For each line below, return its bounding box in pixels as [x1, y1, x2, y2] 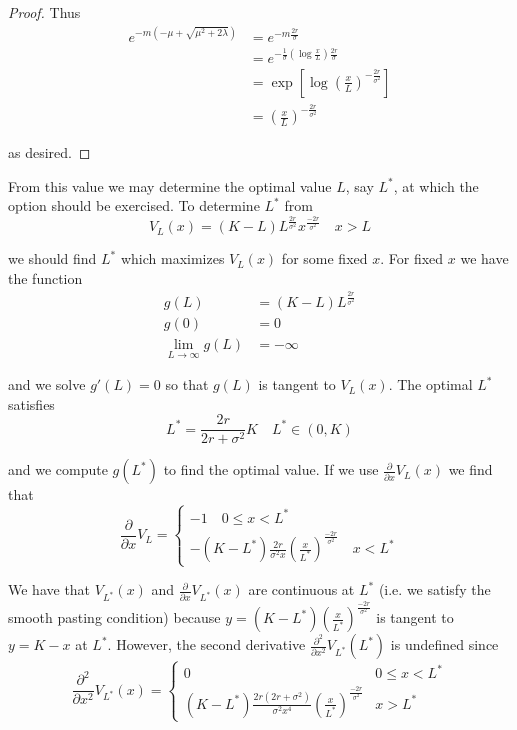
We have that [8, 579, 91, 600]
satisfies [8, 393, 55, 414]
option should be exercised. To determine [8, 195, 260, 216]
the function [8, 267, 83, 288]
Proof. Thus [8, 2, 81, 22]
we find [448, 459, 493, 480]
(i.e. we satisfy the [378, 579, 491, 600]
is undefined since [390, 634, 499, 655]
